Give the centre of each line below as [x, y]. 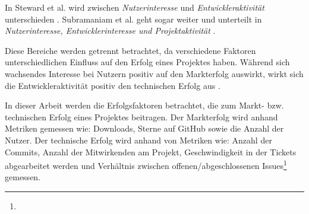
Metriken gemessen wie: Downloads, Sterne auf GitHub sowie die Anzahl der [144, 128]
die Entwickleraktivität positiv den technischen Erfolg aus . [113, 85]
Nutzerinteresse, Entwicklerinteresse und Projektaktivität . [110, 31]
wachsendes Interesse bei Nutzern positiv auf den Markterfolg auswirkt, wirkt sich [154, 73]
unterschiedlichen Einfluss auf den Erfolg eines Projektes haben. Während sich [147, 62]
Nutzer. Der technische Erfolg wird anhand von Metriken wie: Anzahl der [138, 140]
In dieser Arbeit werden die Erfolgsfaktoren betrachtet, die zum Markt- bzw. [144, 105]
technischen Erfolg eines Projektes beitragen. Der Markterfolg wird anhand [141, 116]
